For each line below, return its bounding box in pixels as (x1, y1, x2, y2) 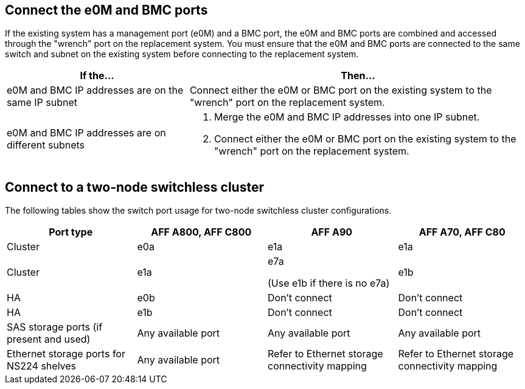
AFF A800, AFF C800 (151, 226, 252, 239)
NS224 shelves (7, 360, 77, 373)
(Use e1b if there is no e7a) (268, 277, 390, 290)
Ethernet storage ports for (7, 348, 125, 360)
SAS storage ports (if (7, 321, 103, 334)
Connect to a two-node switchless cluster (5, 179, 264, 195)
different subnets (7, 139, 85, 152)
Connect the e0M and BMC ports (5, 2, 208, 18)
